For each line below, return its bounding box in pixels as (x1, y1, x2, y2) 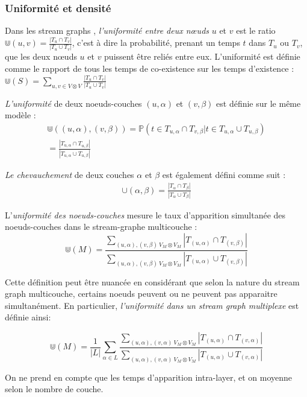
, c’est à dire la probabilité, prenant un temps (72, 36, 240, 49)
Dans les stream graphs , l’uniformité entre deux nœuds (5, 24, 209, 37)
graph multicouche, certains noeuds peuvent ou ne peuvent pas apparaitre (5, 287, 278, 300)
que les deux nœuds (5, 50, 77, 63)
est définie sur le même (216, 97, 301, 109)
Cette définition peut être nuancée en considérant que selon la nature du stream (5, 275, 300, 288)
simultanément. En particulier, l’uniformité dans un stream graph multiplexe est (5, 299, 299, 311)
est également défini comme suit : (162, 168, 286, 180)
